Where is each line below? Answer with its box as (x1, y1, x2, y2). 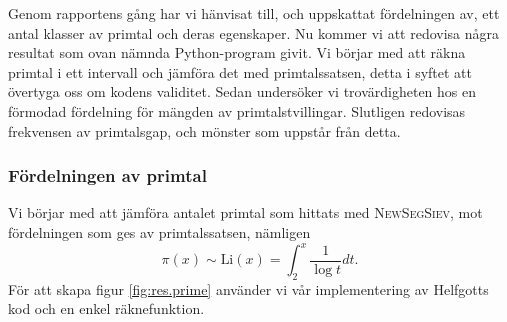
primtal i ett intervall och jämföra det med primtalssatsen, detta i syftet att (8, 61, 473, 82)
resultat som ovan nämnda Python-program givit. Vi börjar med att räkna (8, 42, 466, 63)
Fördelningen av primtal (8, 163, 207, 188)
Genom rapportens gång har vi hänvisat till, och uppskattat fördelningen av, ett (8, 3, 500, 23)
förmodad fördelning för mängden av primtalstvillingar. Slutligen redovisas (8, 100, 466, 121)
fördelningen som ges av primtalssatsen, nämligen (8, 221, 311, 242)
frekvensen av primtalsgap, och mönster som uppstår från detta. (8, 120, 401, 141)
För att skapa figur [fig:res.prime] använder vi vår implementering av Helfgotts (8, 278, 489, 299)
